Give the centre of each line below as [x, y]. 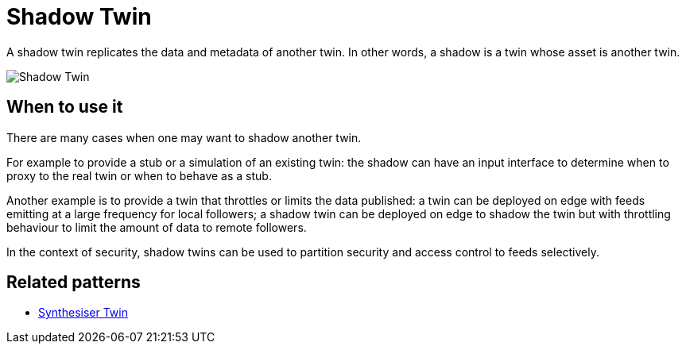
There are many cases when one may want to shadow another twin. [184, 137]
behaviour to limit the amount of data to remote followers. [157, 227]
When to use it [65, 107]
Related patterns [74, 283]
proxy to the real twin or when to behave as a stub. [139, 175]
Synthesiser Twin [83, 313]
